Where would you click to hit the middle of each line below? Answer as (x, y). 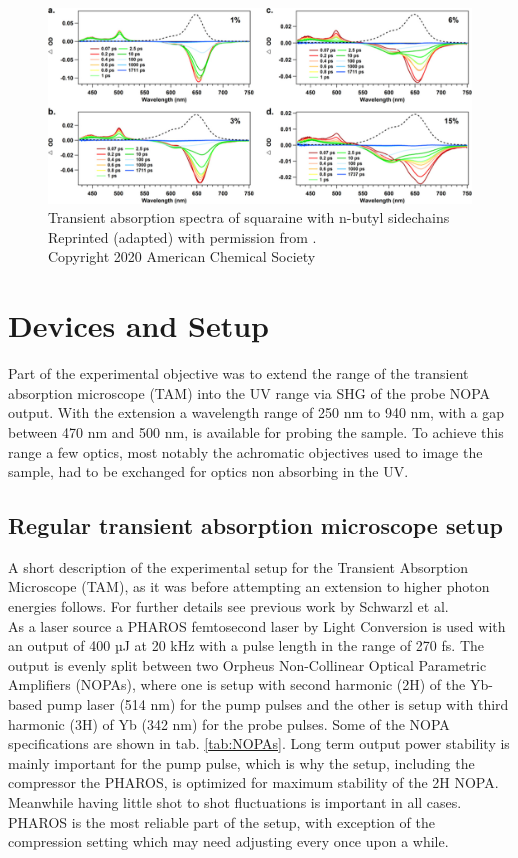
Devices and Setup (138, 325)
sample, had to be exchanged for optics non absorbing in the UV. (208, 471)
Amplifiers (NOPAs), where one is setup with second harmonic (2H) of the (237, 684)
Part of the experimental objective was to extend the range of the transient (238, 373)
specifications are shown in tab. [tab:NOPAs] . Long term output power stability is (259, 743)
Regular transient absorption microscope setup (255, 525)
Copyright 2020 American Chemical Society (182, 256)
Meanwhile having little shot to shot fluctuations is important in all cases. (235, 802)
